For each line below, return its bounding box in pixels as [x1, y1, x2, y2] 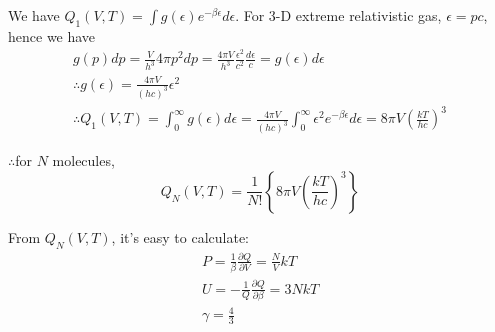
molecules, [52, 150, 115, 171]
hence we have [8, 25, 96, 46]
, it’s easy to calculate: [111, 226, 250, 247]
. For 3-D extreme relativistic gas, [235, 5, 442, 25]
